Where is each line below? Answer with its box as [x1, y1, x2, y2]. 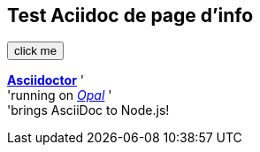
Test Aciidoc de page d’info [7, 4, 254, 27]
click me [14, 44, 57, 58]
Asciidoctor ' [7, 72, 85, 88]
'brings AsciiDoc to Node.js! [7, 103, 170, 118]
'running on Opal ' [7, 87, 112, 103]
